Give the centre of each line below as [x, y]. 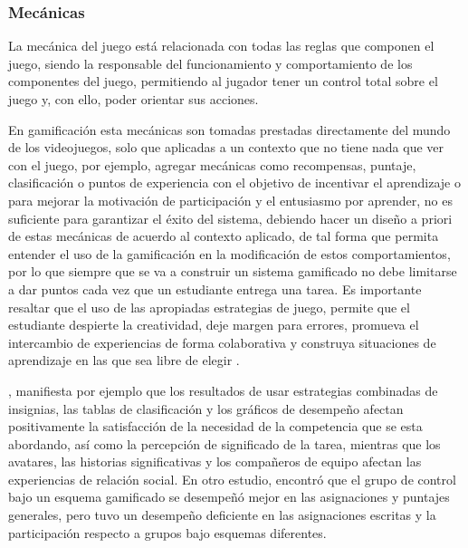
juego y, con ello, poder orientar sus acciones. [134, 99]
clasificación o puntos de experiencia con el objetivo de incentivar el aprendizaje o [234, 183]
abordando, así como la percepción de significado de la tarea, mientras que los [224, 443]
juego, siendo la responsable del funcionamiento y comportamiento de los [210, 63]
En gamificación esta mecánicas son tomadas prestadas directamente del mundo [229, 129]
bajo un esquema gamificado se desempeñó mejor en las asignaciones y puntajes [229, 497]
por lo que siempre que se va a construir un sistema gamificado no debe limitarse [233, 271]
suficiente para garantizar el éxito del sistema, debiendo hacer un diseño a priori [230, 218]
